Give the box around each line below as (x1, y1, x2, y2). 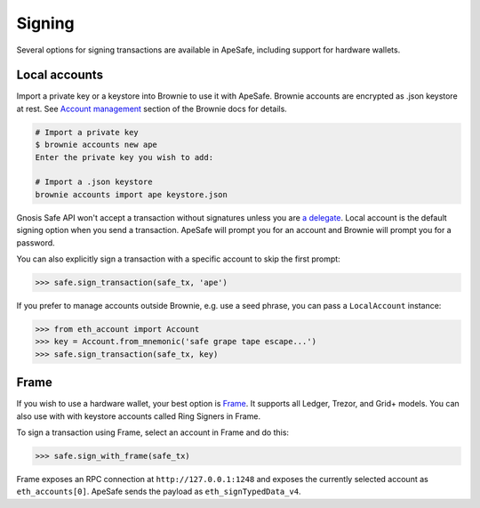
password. (16, 237, 55, 248)
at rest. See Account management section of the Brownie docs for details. (16, 103, 288, 114)
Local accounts (16, 68, 104, 83)
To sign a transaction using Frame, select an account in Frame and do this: (16, 427, 289, 438)
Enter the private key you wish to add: (35, 152, 213, 162)
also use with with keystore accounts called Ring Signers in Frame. (16, 410, 261, 422)
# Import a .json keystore (35, 177, 153, 187)
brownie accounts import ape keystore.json (35, 189, 228, 199)
